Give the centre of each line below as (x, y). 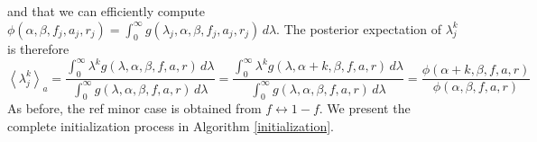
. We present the (365, 108)
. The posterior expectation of (359, 28)
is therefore (38, 49)
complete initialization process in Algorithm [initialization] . (171, 126)
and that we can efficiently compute (106, 11)
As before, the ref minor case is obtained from (134, 108)
